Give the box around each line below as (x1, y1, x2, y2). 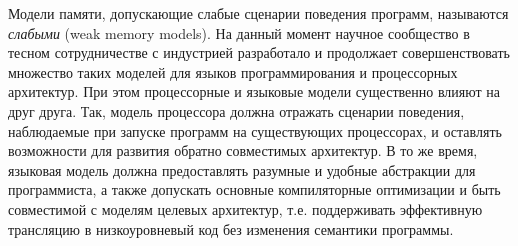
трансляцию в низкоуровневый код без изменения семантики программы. (8, 218, 454, 239)
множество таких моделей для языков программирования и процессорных (8, 61, 458, 82)
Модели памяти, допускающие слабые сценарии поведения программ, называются (8, 3, 509, 23)
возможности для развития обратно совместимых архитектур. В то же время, (8, 140, 478, 161)
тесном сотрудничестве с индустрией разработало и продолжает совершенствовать (8, 42, 510, 63)
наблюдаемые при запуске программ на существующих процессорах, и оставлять (8, 120, 502, 141)
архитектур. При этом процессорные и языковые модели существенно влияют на (8, 81, 500, 102)
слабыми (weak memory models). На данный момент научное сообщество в (8, 22, 470, 43)
